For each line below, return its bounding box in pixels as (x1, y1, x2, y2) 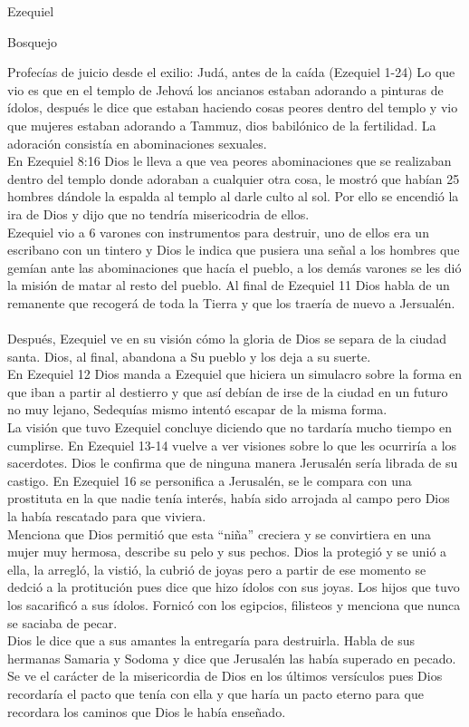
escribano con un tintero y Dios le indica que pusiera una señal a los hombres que (7, 240, 460, 259)
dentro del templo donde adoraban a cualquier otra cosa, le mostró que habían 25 (7, 169, 460, 188)
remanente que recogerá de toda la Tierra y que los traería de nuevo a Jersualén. (7, 293, 455, 312)
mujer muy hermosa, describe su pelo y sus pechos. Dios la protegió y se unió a (7, 542, 447, 561)
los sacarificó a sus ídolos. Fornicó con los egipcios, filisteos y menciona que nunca (7, 596, 461, 614)
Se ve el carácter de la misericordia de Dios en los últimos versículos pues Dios (7, 666, 443, 685)
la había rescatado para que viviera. (7, 507, 206, 526)
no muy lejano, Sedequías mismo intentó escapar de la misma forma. (7, 400, 388, 419)
